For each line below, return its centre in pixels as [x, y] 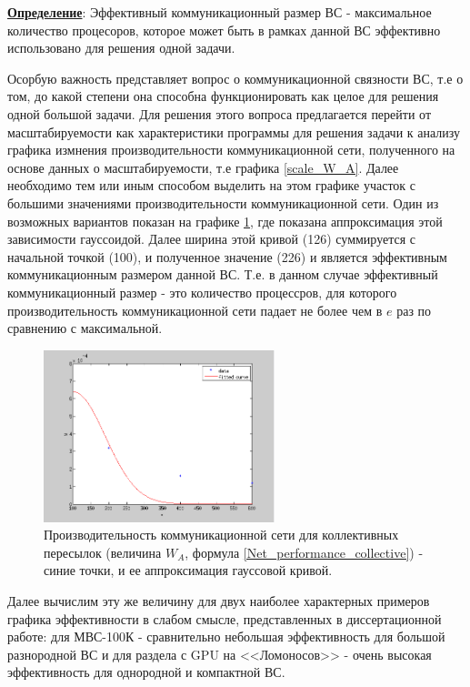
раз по [414, 310]
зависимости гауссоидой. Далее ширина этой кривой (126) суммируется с [212, 239]
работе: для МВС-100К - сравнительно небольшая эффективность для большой [226, 636]
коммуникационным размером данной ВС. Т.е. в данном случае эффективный [223, 274]
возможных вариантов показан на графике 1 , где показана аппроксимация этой [225, 221]
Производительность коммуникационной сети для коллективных [221, 535]
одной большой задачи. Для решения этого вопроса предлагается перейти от [220, 113]
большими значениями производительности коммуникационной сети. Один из [223, 202]
